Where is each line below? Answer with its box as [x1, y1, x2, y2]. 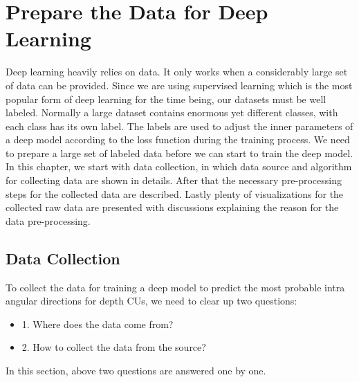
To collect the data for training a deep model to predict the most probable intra [6, 280, 345, 294]
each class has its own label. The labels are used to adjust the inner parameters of [6, 118, 353, 133]
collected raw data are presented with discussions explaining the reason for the [6, 200, 339, 215]
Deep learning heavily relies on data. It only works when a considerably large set [6, 64, 348, 79]
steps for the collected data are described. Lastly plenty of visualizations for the [6, 186, 344, 201]
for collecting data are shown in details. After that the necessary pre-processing [6, 173, 342, 188]
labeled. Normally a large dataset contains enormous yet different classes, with [6, 105, 338, 120]
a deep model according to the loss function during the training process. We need [6, 132, 350, 147]
